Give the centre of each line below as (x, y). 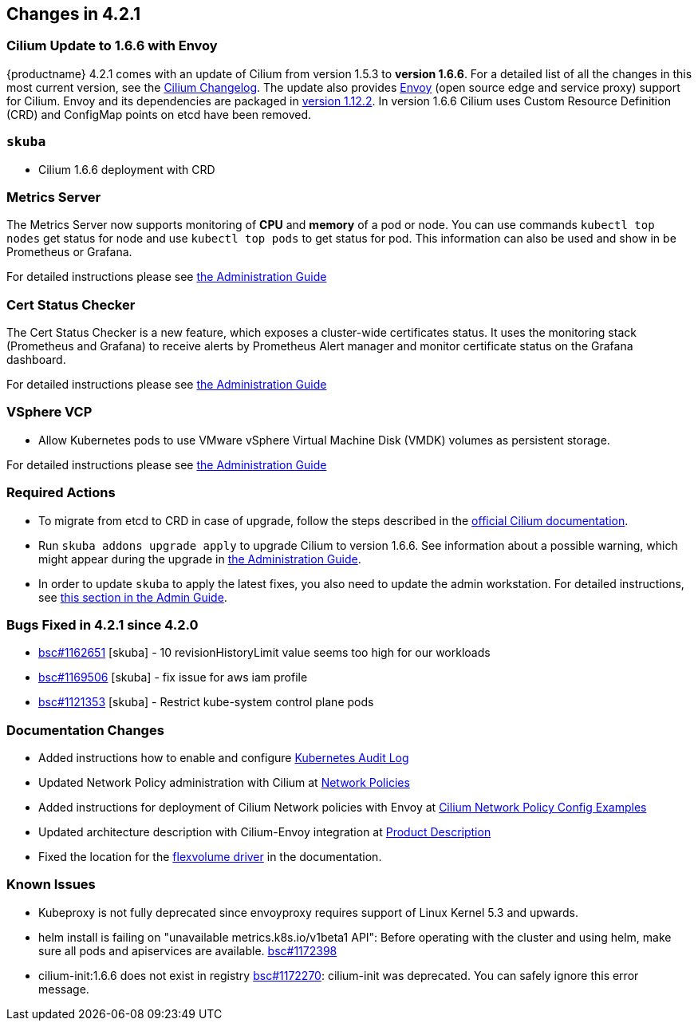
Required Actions (61, 493)
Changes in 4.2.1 (74, 14)
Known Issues (51, 885)
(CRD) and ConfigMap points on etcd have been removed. (159, 114)
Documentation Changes (85, 730)
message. (64, 989)
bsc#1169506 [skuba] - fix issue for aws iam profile (173, 677)
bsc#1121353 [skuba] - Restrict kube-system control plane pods (206, 702)
